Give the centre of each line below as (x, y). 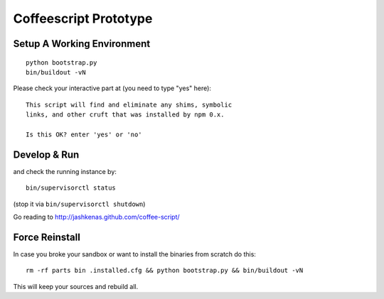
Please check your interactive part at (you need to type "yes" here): (112, 88)
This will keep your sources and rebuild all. (76, 286)
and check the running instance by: (65, 171)
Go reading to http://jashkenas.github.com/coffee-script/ (97, 217)
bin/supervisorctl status (71, 188)
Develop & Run (46, 154)
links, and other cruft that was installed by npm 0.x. (125, 115)
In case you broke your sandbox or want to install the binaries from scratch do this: (134, 254)
